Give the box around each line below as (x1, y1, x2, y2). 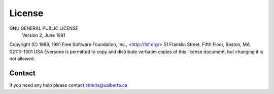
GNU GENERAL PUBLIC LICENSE (9, 25, 79, 31)
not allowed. (9, 56, 35, 62)
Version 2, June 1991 (22, 32, 65, 38)
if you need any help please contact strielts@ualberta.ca (9, 82, 128, 88)
